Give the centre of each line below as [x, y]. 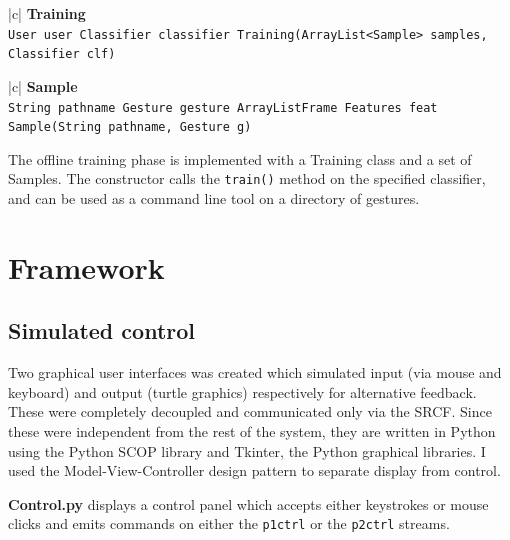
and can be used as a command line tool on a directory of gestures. [214, 198]
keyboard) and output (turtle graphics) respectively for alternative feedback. [242, 391]
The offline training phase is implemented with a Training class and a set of [240, 158]
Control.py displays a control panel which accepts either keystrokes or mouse [248, 503]
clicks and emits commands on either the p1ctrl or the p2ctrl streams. [229, 523]
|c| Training [47, 13]
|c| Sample [43, 85]
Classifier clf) [62, 54]
